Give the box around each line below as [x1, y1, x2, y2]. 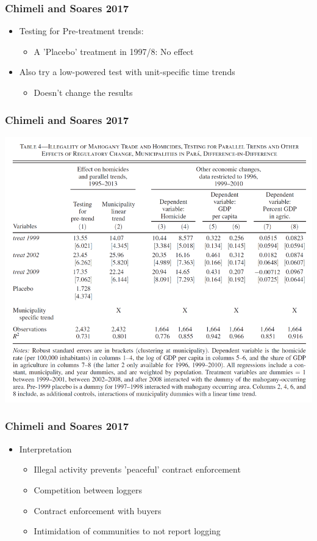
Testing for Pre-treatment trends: [19, 24, 144, 37]
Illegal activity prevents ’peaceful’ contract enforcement [34, 463, 241, 476]
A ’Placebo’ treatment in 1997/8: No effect [34, 45, 194, 57]
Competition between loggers [34, 483, 143, 496]
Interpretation [19, 442, 72, 455]
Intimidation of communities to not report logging [34, 525, 221, 537]
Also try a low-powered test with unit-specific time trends [19, 65, 235, 78]
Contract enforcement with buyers [34, 504, 162, 517]
